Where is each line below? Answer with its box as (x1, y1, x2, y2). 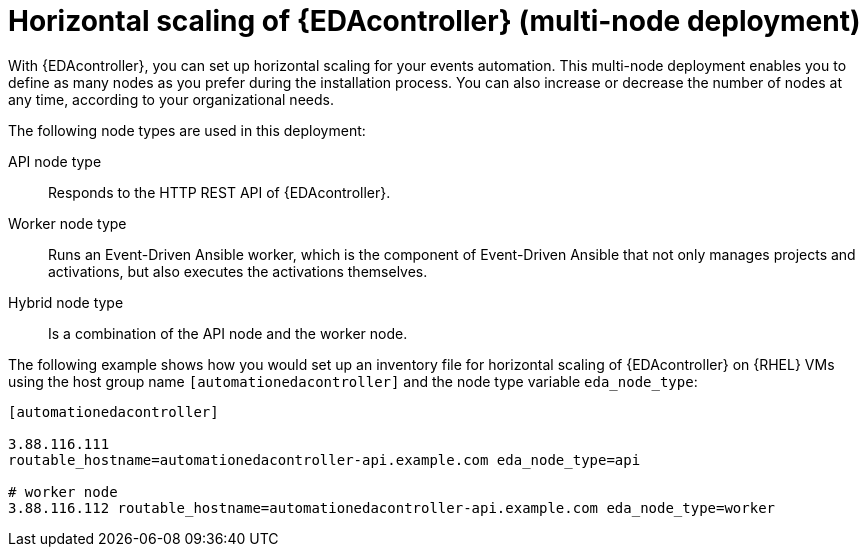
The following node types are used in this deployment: (8, 121, 366, 139)
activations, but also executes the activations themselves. (48, 262, 428, 280)
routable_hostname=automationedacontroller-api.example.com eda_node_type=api (8, 451, 641, 468)
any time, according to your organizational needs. (8, 90, 334, 108)
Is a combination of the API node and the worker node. (48, 324, 408, 342)
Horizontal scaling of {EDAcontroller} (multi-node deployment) (8, 4, 861, 38)
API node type (8, 152, 102, 170)
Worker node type (8, 214, 127, 232)
